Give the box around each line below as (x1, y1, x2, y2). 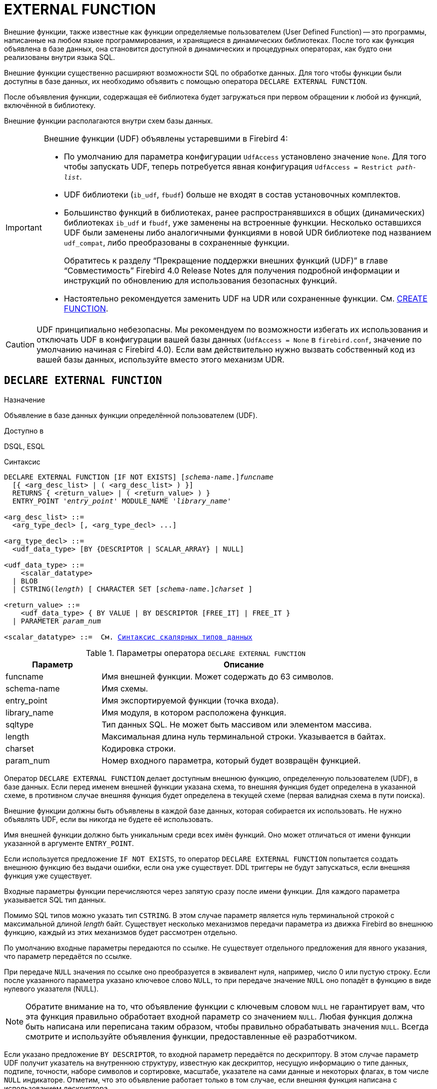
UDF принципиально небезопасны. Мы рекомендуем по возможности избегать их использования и (36, 324, 428, 334)
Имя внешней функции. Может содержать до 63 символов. (101, 671, 334, 681)
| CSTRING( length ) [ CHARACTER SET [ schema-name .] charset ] (12, 584, 253, 593)
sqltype (5, 719, 34, 729)
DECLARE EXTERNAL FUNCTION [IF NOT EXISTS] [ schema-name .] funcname (4, 472, 274, 481)
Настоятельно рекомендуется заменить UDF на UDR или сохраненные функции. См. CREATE (63, 293, 428, 303)
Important (5, 222, 42, 232)
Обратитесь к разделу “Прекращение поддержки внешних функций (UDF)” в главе (63, 255, 388, 265)
